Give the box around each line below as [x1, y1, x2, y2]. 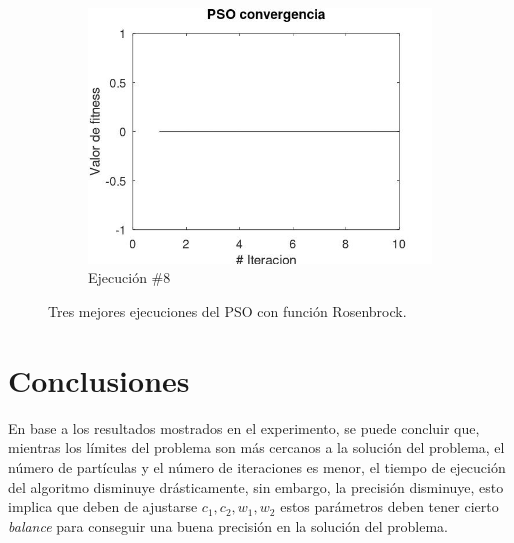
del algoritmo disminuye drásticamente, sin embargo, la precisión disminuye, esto [8, 476, 504, 497]
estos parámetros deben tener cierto [280, 496, 499, 517]
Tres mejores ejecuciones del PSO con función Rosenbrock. [48, 301, 407, 321]
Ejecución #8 [88, 267, 171, 288]
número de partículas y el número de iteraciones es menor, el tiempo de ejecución [8, 456, 506, 477]
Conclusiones [8, 359, 190, 400]
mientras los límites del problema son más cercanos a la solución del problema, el [8, 437, 505, 458]
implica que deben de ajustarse [8, 496, 198, 517]
